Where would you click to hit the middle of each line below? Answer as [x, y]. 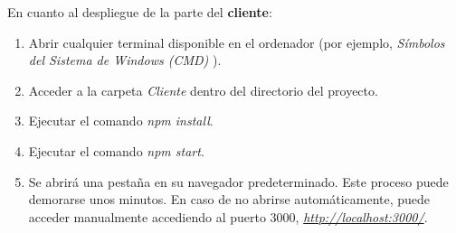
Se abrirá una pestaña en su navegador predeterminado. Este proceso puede [238, 181]
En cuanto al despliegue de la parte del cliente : [140, 12]
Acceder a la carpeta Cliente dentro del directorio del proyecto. [203, 90]
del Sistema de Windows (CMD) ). [125, 60]
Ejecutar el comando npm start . [116, 150]
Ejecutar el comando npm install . [121, 121]
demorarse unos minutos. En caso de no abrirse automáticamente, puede [229, 199]
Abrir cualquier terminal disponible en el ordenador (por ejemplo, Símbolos [237, 42]
